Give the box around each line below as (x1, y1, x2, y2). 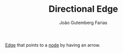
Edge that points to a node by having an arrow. (5, 42, 101, 48)
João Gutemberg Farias (59, 20, 108, 26)
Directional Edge (49, 3, 118, 15)
